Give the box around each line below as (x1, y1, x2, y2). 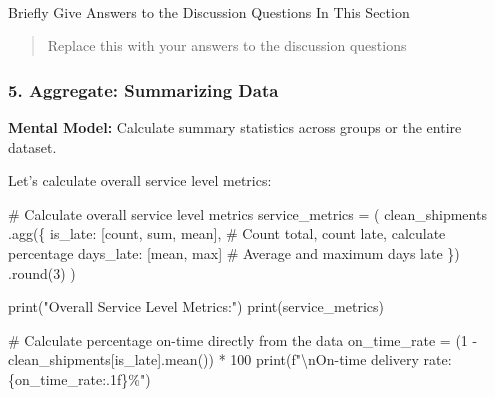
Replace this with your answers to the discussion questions (47, 35, 407, 56)
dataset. (8, 136, 57, 157)
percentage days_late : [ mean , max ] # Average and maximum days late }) (8, 242, 460, 263)
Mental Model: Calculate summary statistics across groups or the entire (8, 117, 462, 137)
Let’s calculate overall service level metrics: (8, 170, 272, 191)
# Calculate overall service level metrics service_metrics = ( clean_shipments (8, 203, 487, 224)
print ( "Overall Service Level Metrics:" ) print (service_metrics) (8, 296, 384, 317)
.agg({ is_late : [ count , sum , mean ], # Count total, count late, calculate (8, 223, 446, 244)
